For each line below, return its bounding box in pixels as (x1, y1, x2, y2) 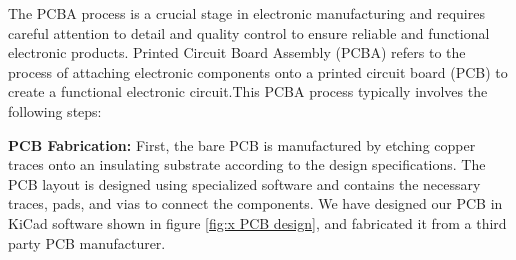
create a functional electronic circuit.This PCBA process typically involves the (8, 81, 488, 102)
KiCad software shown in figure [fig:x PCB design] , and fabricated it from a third (8, 212, 507, 233)
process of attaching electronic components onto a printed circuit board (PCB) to (8, 61, 508, 82)
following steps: (8, 100, 102, 121)
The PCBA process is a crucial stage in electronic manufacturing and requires (8, 3, 485, 23)
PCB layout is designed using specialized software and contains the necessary (8, 173, 481, 194)
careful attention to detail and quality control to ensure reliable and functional (8, 22, 490, 43)
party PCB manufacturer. (8, 232, 166, 253)
